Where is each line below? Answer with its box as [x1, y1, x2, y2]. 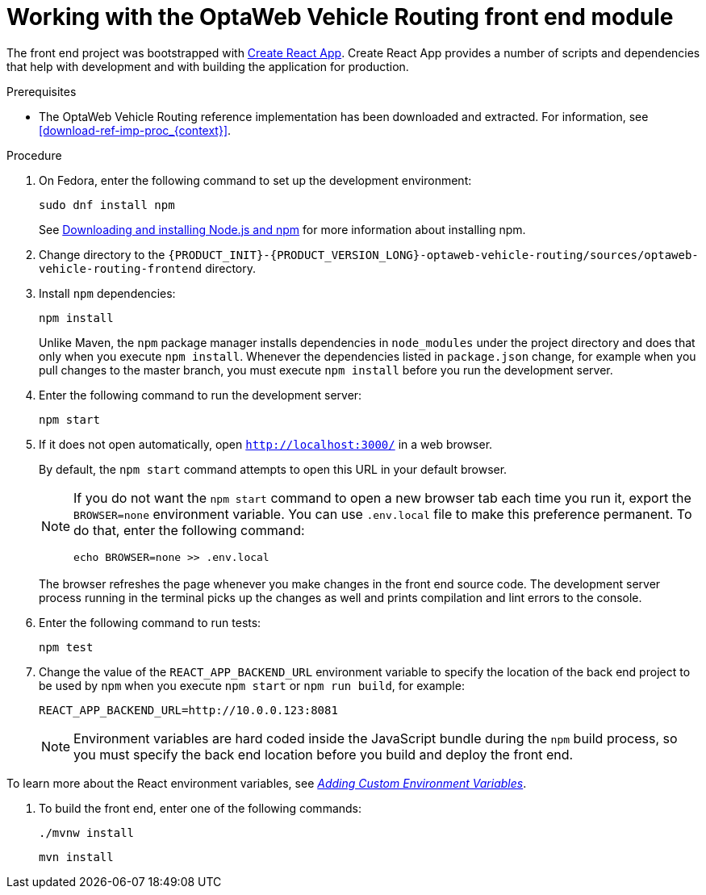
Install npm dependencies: [39, 286, 176, 300]
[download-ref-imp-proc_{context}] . [39, 123, 232, 137]
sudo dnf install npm [39, 198, 175, 211]
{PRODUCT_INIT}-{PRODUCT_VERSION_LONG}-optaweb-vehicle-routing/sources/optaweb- [168, 248, 699, 261]
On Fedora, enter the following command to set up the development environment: [39, 173, 472, 187]
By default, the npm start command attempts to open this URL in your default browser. [39, 462, 508, 476]
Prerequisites [6, 84, 77, 98]
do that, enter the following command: [73, 521, 305, 538]
